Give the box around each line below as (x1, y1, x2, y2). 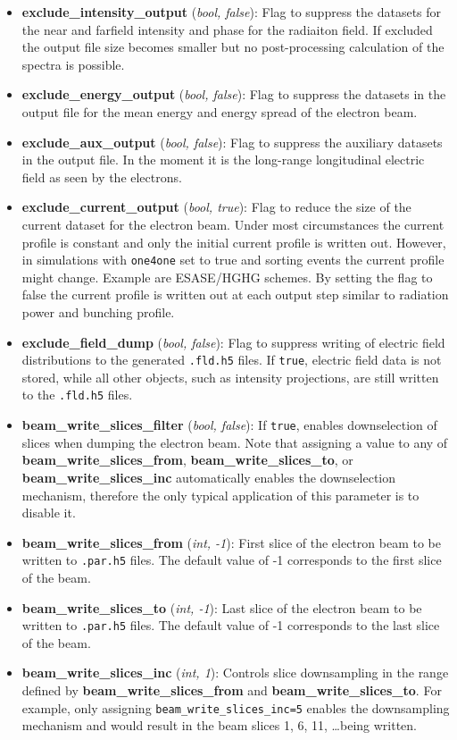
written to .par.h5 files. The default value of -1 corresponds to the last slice (21, 616, 440, 635)
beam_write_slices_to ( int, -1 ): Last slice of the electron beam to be (21, 598, 422, 617)
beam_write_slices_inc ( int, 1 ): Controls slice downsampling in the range (21, 663, 449, 682)
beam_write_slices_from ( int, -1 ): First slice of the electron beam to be (21, 533, 442, 551)
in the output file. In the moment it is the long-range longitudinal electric (21, 150, 425, 169)
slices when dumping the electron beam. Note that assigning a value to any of (21, 433, 448, 451)
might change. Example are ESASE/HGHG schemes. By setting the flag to (21, 267, 433, 286)
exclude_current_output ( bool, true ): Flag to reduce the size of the (21, 198, 411, 216)
